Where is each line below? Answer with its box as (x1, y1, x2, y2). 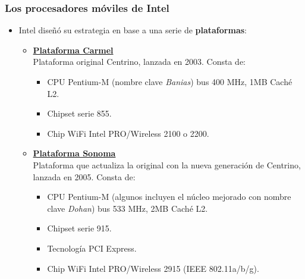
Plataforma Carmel (33, 43, 114, 56)
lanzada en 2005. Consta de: (33, 170, 136, 183)
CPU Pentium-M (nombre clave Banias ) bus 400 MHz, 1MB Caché (47, 76, 293, 87)
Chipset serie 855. (47, 107, 112, 120)
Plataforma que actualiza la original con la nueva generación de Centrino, (33, 158, 301, 171)
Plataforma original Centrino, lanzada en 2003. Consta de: (33, 55, 246, 68)
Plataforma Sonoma (33, 147, 116, 159)
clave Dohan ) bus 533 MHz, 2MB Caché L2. (47, 202, 208, 214)
